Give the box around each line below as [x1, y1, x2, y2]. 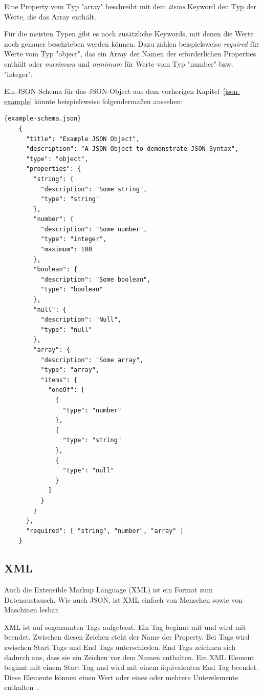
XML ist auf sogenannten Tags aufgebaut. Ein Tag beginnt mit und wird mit [4, 621, 246, 632]
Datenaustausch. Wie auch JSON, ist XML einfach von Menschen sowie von [4, 594, 243, 605]
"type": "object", [26, 155, 89, 163]
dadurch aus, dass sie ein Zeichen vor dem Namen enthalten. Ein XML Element [4, 651, 254, 662]
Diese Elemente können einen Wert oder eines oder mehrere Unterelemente [4, 671, 238, 682]
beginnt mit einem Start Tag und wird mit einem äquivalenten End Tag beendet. [4, 662, 258, 672]
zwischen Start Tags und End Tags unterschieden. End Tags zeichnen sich [4, 642, 236, 652]
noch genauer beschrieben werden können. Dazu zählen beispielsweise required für [4, 38, 259, 49]
